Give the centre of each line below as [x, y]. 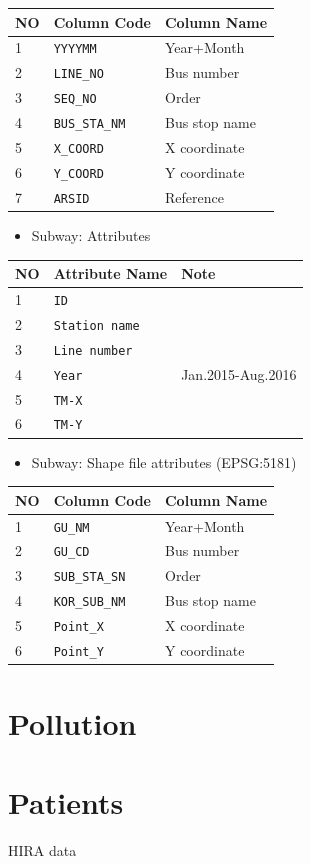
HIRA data [42, 849]
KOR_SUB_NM [89, 602]
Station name [96, 325]
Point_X [78, 627]
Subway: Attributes [91, 234]
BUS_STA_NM [89, 124]
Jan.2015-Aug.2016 [239, 373]
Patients [66, 801]
